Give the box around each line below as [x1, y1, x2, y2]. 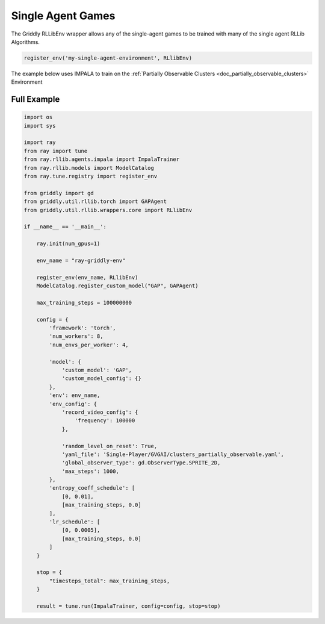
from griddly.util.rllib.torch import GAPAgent [23, 198, 167, 205]
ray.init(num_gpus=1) [36, 240, 101, 247]
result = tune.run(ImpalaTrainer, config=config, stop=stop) [36, 602, 221, 610]
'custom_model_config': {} [61, 375, 141, 382]
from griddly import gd [23, 190, 94, 196]
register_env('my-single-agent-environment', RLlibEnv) [23, 54, 193, 61]
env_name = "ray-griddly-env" [36, 257, 126, 264]
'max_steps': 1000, [61, 467, 120, 475]
